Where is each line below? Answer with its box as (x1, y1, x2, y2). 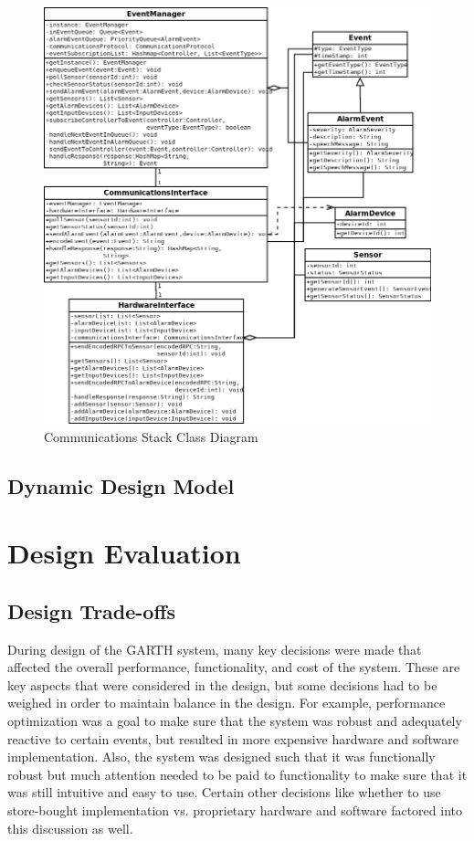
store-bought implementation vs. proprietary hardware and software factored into (7, 800, 462, 819)
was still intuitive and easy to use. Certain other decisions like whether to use (7, 783, 441, 802)
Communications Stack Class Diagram (44, 426, 258, 446)
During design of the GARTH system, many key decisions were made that (7, 639, 422, 658)
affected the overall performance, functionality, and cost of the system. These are (7, 657, 460, 677)
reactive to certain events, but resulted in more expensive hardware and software (7, 729, 459, 748)
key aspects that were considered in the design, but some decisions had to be (7, 675, 437, 694)
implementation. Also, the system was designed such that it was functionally (7, 747, 436, 766)
